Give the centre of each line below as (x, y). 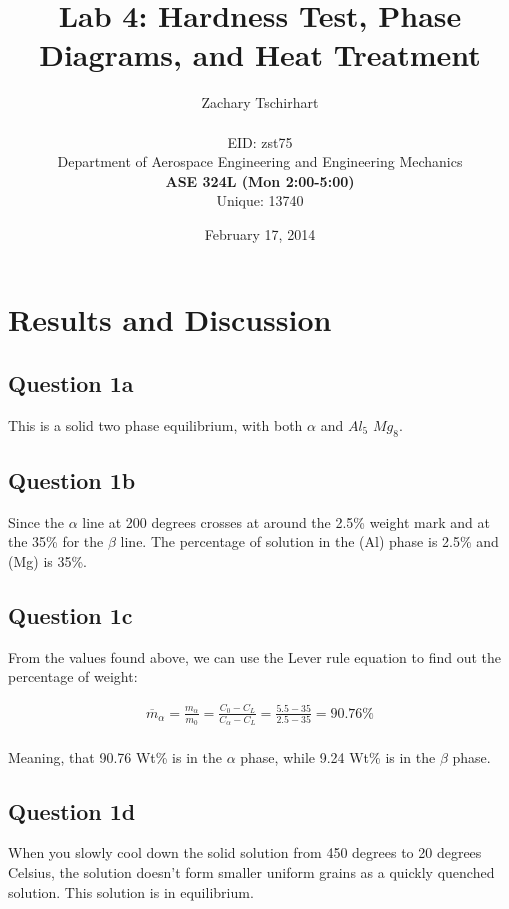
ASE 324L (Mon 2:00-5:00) (260, 180)
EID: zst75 (260, 141)
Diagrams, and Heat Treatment (260, 54)
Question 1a (71, 383)
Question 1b (72, 480)
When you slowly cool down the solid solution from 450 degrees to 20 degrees (245, 852)
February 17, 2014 (260, 233)
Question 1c (70, 615)
